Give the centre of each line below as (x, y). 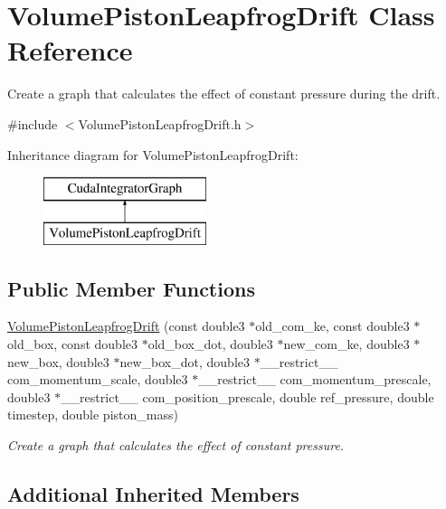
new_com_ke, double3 (346, 344)
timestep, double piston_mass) (93, 415)
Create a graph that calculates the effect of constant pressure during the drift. (224, 94)
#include (33, 123)
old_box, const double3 (72, 344)
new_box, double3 (58, 361)
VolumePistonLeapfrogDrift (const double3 (126, 326)
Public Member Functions (131, 288)
